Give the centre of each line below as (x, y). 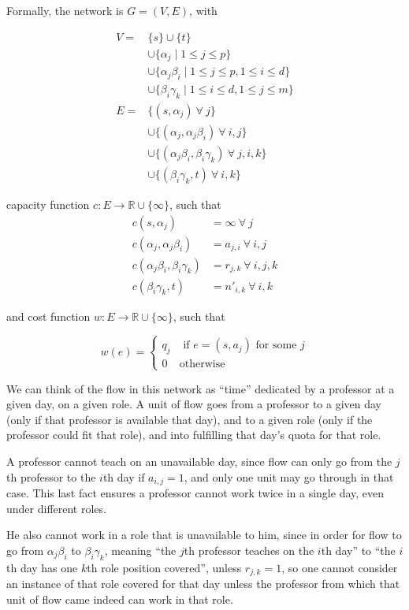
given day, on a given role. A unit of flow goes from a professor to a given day (194, 404)
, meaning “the (140, 550)
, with (203, 10)
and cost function (48, 316)
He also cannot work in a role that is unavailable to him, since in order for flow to (204, 535)
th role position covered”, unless (164, 567)
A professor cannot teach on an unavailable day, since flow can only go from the (199, 461)
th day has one (42, 567)
